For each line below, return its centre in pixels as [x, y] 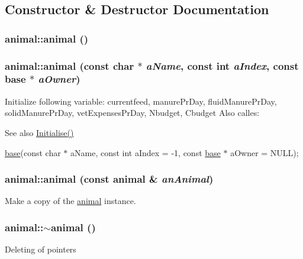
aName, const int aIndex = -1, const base [146, 152]
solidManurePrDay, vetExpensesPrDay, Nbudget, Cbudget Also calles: [132, 113]
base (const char [33, 152]
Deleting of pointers [41, 249]
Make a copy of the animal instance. [70, 201]
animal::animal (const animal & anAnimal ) [109, 179]
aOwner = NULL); [265, 152]
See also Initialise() [39, 132]
